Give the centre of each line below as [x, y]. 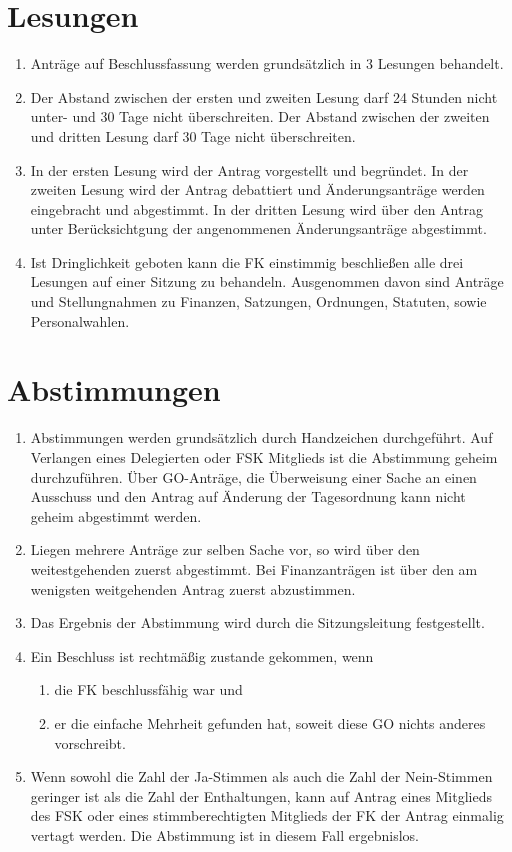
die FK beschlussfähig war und [148, 689]
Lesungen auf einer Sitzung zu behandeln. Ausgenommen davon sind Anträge [267, 281]
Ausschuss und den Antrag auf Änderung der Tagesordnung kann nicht [248, 496]
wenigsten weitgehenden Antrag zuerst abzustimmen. [193, 588]
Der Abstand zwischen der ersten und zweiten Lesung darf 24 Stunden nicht [264, 96]
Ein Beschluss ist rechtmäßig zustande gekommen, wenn [202, 655]
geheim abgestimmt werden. [116, 515]
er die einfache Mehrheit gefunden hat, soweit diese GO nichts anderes [270, 722]
